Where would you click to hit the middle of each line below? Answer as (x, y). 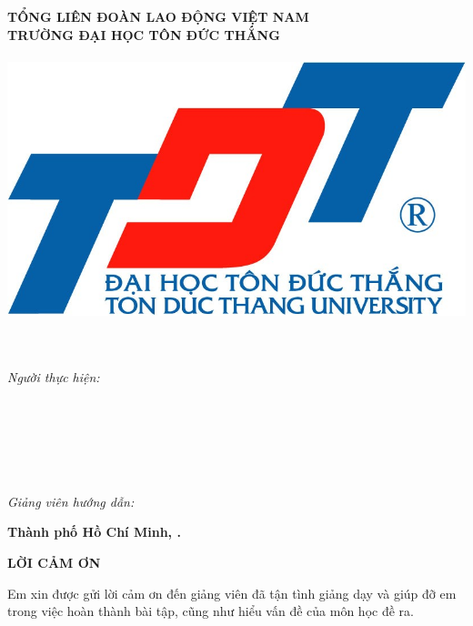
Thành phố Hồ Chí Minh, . (94, 532)
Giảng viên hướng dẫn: (71, 501)
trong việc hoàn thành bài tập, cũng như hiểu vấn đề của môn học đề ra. (211, 611)
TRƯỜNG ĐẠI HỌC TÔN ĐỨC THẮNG (144, 34)
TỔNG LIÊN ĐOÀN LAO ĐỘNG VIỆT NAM (158, 16)
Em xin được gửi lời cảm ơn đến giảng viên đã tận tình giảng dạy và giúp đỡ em (232, 593)
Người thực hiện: (54, 376)
